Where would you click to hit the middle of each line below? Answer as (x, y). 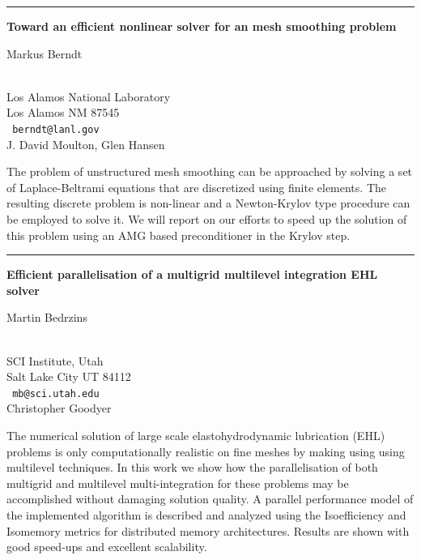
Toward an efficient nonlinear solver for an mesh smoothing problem (202, 26)
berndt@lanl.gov (56, 129)
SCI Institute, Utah (55, 360)
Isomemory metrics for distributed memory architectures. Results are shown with (208, 530)
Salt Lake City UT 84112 (69, 376)
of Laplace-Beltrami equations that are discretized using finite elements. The (196, 187)
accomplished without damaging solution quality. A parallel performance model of (210, 499)
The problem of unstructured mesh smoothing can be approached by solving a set (210, 171)
